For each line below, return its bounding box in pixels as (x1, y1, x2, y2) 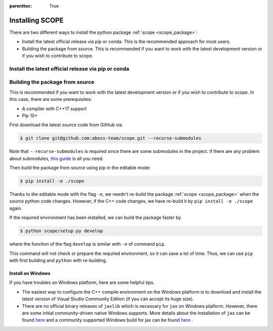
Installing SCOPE (9, 16, 64, 25)
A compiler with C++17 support (22, 105, 87, 112)
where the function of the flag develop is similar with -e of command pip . (9, 241, 166, 247)
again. (9, 205, 23, 211)
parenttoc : (9, 3, 32, 9)
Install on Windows (9, 270, 51, 276)
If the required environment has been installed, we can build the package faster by (9, 214, 181, 220)
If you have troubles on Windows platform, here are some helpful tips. (9, 280, 155, 286)
